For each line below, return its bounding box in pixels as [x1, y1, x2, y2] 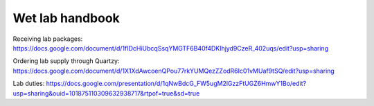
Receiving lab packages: [12, 35, 83, 43]
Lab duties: [12, 80, 45, 88]
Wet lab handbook [12, 10, 121, 26]
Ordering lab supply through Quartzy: [12, 57, 120, 65]
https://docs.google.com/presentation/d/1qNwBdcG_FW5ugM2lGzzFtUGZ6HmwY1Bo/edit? [46, 80, 307, 88]
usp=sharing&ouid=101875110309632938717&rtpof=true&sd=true [12, 89, 200, 97]
